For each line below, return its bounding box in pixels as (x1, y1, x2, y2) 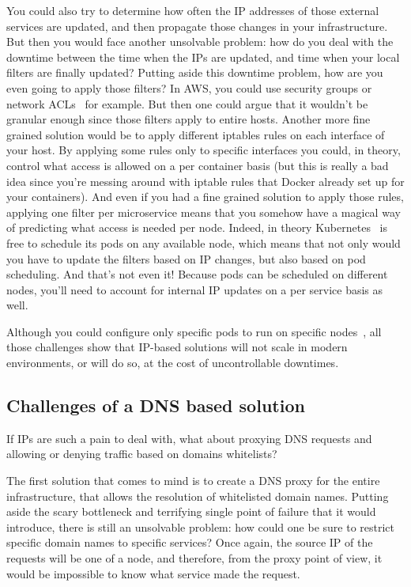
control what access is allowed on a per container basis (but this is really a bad (6, 157, 389, 173)
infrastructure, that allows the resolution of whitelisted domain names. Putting (6, 487, 389, 504)
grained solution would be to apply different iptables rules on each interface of (6, 126, 385, 142)
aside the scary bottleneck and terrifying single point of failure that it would (6, 503, 376, 520)
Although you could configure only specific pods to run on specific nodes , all (6, 323, 382, 339)
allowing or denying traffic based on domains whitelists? (6, 445, 277, 462)
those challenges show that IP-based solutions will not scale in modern (6, 339, 348, 355)
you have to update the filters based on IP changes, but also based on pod (6, 250, 366, 267)
